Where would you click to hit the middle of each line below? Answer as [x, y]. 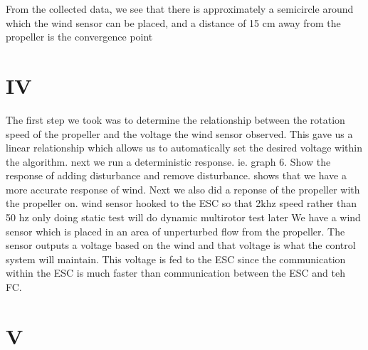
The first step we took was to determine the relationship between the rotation [175, 119]
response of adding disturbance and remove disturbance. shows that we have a [176, 175]
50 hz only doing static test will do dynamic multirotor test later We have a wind [183, 217]
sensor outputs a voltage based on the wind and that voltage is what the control [181, 245]
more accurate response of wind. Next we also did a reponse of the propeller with [183, 189]
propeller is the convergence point [79, 37]
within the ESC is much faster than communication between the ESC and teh [175, 273]
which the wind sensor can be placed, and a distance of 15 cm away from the [173, 22]
